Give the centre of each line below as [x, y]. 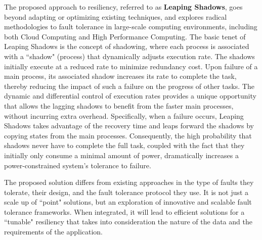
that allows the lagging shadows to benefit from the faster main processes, [119, 105]
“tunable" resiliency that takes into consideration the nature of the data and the [128, 222]
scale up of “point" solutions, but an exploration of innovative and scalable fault [128, 202]
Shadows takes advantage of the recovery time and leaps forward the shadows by [129, 126]
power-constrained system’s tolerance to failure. [78, 165]
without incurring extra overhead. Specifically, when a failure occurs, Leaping [124, 115]
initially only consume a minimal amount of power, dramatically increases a [121, 155]
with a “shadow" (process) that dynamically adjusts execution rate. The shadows [129, 56]
